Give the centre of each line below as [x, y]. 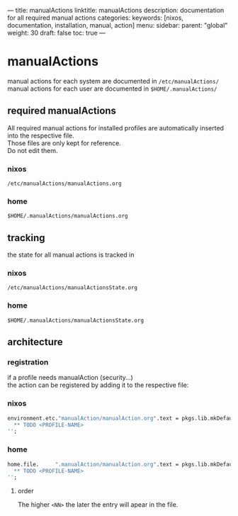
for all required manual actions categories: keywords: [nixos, [96, 18]
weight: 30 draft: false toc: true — [57, 33]
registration [28, 362]
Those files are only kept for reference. [64, 143]
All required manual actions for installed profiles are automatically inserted [116, 128]
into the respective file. [41, 135]
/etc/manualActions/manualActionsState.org [73, 288]
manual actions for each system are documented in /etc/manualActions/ [113, 81]
